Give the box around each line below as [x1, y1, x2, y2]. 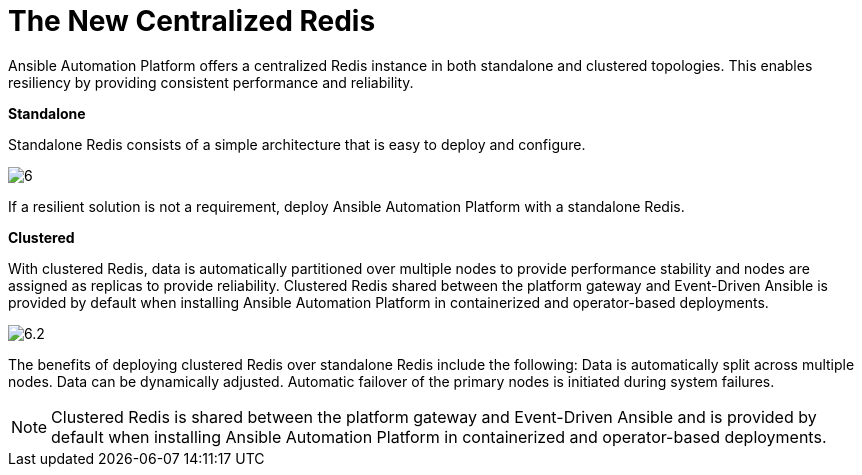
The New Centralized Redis [8, 4, 376, 38]
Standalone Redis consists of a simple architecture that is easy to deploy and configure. [8, 135, 586, 153]
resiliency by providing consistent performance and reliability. [8, 73, 414, 91]
